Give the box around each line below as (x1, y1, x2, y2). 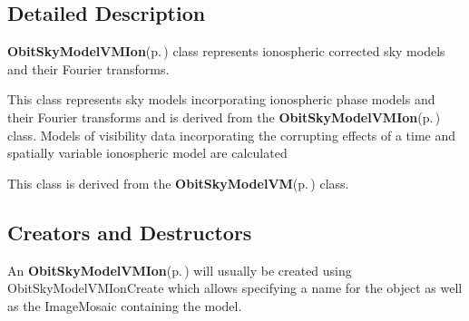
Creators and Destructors (7, 218, 252, 246)
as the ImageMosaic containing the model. (7, 296, 242, 315)
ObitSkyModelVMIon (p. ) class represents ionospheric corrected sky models (7, 42, 445, 61)
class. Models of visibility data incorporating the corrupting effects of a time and (7, 125, 456, 144)
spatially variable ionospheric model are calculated (7, 143, 288, 162)
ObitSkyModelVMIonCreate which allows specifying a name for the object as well (7, 278, 463, 297)
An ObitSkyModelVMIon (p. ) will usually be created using (7, 260, 352, 279)
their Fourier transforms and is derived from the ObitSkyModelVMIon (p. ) (7, 107, 441, 126)
